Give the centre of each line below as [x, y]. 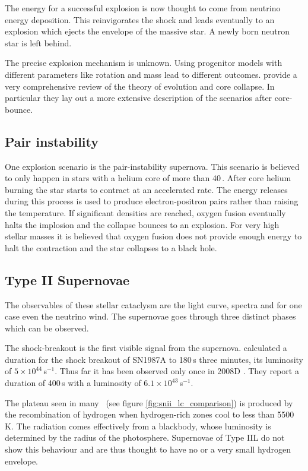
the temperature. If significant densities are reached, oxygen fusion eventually [145, 212]
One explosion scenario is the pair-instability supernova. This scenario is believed [152, 166]
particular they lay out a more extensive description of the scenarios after [139, 98]
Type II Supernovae [67, 279]
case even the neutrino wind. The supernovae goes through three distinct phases [150, 316]
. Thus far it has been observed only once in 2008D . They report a [177, 371]
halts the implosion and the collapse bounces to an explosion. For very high [142, 224]
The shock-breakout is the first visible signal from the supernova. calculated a [146, 348]
